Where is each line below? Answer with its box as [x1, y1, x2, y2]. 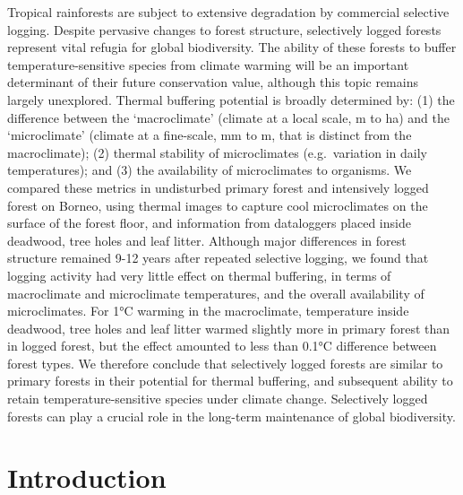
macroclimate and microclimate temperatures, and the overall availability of [7, 283, 424, 302]
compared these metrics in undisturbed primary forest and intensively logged [7, 178, 429, 196]
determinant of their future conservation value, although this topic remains [7, 73, 418, 91]
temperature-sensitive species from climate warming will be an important [7, 55, 409, 74]
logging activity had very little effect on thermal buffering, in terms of [7, 265, 391, 284]
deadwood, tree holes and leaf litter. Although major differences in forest [7, 230, 407, 249]
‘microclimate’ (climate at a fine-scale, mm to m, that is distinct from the [7, 126, 412, 144]
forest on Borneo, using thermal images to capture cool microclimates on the [7, 195, 428, 214]
